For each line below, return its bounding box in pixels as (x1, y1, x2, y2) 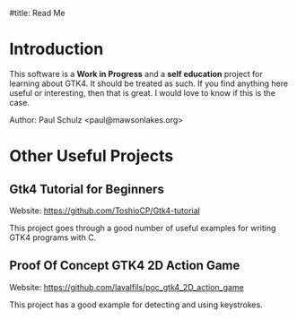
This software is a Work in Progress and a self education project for (9, 68, 263, 79)
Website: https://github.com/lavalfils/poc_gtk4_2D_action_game (9, 281, 244, 292)
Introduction (9, 39, 104, 59)
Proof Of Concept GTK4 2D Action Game (9, 258, 240, 273)
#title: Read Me (9, 8, 66, 18)
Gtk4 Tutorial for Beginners (9, 181, 164, 196)
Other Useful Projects (9, 146, 174, 167)
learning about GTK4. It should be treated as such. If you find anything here (9, 78, 289, 89)
